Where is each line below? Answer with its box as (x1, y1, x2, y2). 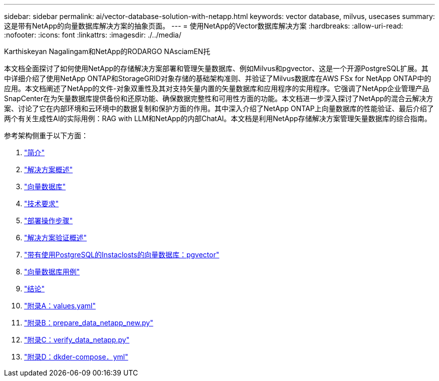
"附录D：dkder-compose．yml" (24, 352, 128, 361)
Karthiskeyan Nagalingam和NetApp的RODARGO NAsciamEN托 (4, 47, 210, 56)
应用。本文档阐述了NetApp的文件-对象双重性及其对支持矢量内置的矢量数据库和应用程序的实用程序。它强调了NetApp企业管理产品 (4, 84, 429, 93)
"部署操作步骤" (24, 216, 73, 225)
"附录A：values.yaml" (24, 301, 96, 310)
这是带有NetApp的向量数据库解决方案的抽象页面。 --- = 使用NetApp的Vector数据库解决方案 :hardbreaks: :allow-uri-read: (4, 22, 403, 30)
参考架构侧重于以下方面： (4, 131, 88, 140)
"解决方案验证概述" (24, 233, 87, 242)
